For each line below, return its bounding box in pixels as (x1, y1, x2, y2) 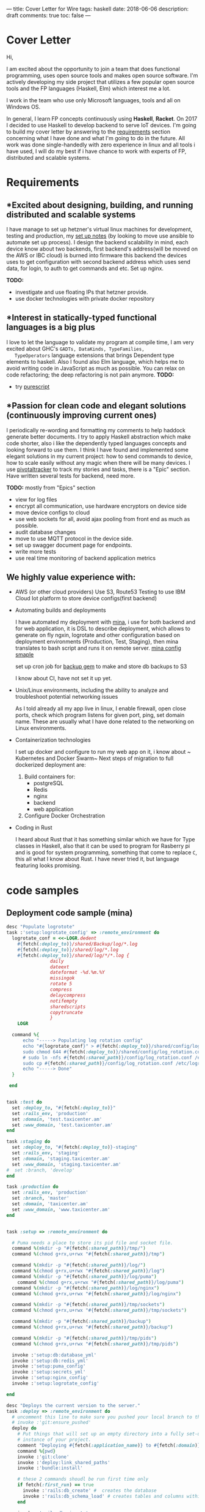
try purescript (15, 383, 50, 390)
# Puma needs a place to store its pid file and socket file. (12, 1239, 173, 1246)
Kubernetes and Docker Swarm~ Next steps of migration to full (15, 754, 174, 762)
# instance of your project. (17, 1437, 92, 1443)
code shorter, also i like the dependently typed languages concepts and (6, 439, 187, 446)
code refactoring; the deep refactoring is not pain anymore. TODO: (6, 370, 174, 378)
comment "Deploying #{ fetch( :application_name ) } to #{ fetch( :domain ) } (17, 1442, 201, 1448)
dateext (49, 964, 70, 970)
